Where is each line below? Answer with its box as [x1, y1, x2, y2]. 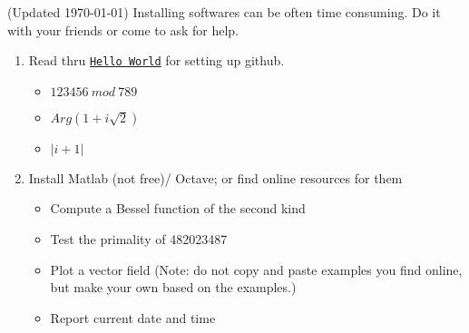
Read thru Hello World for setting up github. [28, 51, 285, 70]
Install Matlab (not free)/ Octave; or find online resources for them [28, 168, 403, 187]
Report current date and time [50, 308, 216, 327]
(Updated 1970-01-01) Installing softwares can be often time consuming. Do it [7, 3, 441, 21]
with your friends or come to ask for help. [7, 20, 239, 39]
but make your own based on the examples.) [50, 278, 297, 297]
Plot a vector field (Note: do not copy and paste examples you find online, [50, 260, 463, 279]
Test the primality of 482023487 [50, 230, 228, 249]
